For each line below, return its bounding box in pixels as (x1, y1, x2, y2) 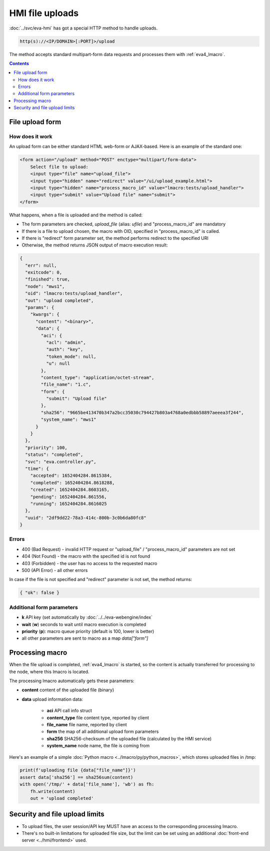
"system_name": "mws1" (40, 417, 97, 423)
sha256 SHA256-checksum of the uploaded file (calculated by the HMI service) (46, 735, 212, 741)
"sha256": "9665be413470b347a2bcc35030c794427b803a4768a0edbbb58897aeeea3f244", (40, 410, 244, 415)
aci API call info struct (46, 708, 92, 714)
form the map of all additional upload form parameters (46, 729, 159, 735)
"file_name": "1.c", (40, 382, 91, 388)
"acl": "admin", (45, 340, 86, 345)
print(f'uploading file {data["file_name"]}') (19, 767, 136, 773)
